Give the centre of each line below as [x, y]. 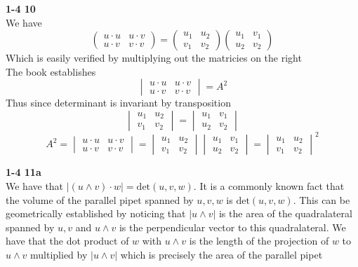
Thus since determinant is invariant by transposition [118, 103]
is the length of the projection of [259, 241]
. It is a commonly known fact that [269, 186]
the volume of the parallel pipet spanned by [100, 199]
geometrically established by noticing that [96, 213]
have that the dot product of [67, 241]
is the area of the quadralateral [285, 213]
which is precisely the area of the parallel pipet [221, 255]
